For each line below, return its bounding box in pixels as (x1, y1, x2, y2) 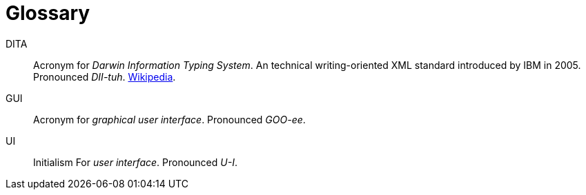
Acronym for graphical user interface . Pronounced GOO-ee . (33, 113, 306, 125)
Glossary (6, 1, 90, 25)
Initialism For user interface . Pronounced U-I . (33, 156, 237, 168)
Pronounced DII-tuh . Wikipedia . (33, 70, 176, 83)
